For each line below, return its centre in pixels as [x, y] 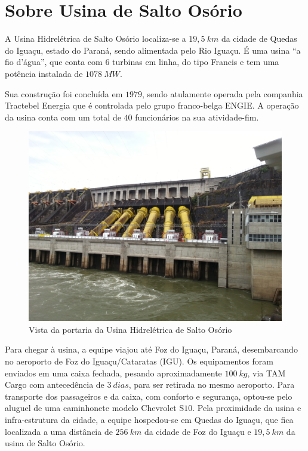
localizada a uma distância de [59, 431]
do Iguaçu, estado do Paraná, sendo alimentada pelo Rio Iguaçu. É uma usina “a [153, 50]
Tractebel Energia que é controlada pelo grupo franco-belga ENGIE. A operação [152, 105]
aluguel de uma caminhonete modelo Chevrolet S [95, 408]
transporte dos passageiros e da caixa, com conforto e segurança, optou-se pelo [149, 396]
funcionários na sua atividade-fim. [197, 117]
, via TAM [267, 373]
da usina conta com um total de [63, 117]
